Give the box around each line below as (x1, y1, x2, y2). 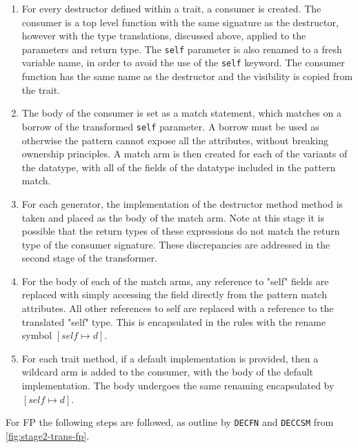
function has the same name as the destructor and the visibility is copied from (21, 69, 353, 84)
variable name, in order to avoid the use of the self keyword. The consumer (21, 55, 345, 70)
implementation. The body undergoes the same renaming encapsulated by (21, 378, 335, 393)
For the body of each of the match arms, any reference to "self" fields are (21, 273, 329, 288)
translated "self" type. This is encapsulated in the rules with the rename (21, 314, 326, 329)
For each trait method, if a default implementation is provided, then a (21, 351, 319, 365)
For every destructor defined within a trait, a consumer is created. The (21, 1, 321, 15)
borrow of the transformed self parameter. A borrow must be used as (21, 119, 319, 133)
